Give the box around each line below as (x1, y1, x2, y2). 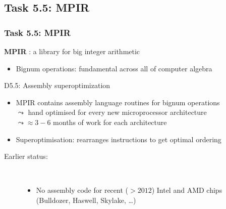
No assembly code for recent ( (36, 185, 128, 195)
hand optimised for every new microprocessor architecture (28, 107, 207, 117)
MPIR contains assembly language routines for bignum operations (16, 97, 220, 107)
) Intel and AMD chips (151, 185, 222, 195)
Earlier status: (4, 151, 48, 161)
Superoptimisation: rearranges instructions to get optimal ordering (16, 134, 221, 144)
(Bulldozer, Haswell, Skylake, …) (36, 194, 136, 205)
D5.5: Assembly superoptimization (4, 80, 110, 91)
